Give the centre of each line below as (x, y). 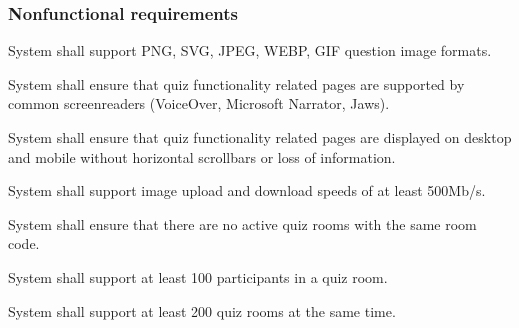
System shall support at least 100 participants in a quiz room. (198, 276)
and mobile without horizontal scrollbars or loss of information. (202, 156)
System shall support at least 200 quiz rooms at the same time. (202, 310)
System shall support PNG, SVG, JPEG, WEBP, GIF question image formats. (250, 50)
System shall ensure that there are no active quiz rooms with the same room (242, 223)
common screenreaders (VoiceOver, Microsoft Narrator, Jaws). (199, 103)
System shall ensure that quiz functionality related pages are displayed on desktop (260, 137)
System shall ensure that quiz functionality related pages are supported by (236, 83)
